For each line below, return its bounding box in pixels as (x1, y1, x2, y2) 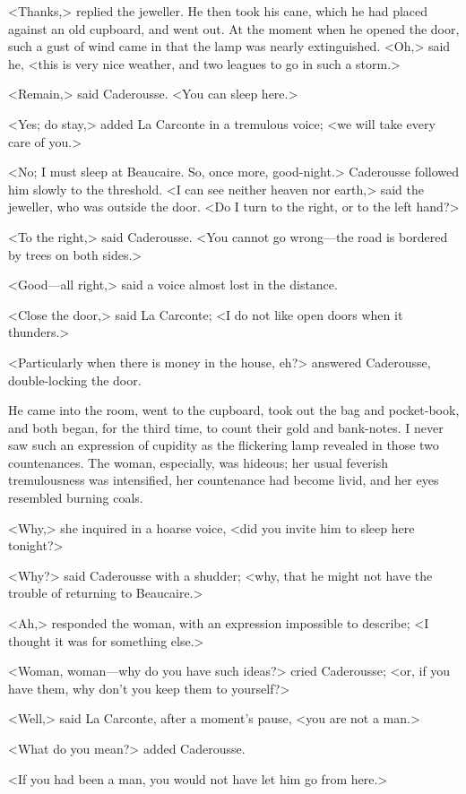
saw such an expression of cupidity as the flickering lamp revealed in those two (8, 436, 439, 454)
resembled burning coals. (8, 488, 143, 507)
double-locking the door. (8, 370, 142, 389)
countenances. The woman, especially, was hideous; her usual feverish (8, 453, 389, 471)
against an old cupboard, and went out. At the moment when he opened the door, (8, 19, 460, 38)
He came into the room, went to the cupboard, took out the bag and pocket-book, (8, 401, 460, 419)
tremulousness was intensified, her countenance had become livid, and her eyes (8, 470, 439, 489)
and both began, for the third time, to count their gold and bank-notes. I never (8, 418, 444, 436)
